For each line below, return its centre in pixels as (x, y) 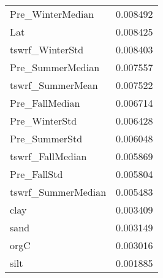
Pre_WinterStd (44, 121)
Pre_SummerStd (46, 138)
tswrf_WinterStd (47, 49)
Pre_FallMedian (45, 103)
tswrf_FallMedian (48, 156)
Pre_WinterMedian (52, 14)
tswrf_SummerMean (54, 85)
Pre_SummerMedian (55, 67)
